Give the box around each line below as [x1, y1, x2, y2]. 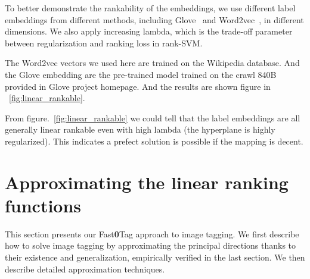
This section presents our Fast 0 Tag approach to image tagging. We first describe [5, 227, 299, 240]
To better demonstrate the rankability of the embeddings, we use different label [5, 2, 296, 14]
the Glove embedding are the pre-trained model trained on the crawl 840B [5, 68, 277, 80]
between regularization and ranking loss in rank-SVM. [5, 36, 203, 49]
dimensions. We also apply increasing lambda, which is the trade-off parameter [5, 25, 293, 37]
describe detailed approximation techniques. [5, 262, 165, 275]
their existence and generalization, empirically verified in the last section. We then [5, 251, 305, 264]
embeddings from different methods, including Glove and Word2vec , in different [5, 13, 304, 26]
